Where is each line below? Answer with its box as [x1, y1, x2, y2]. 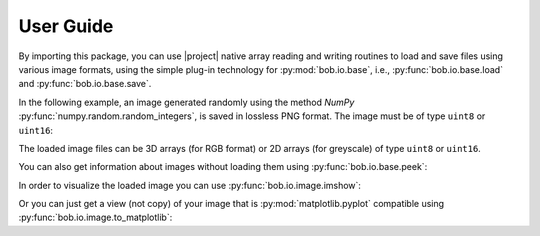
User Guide [18, 15, 114, 37]
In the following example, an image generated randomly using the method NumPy [18, 96, 355, 108]
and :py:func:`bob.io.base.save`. [18, 78, 152, 90]
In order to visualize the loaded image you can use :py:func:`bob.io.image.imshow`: [18, 179, 362, 191]
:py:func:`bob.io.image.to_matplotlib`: [18, 211, 173, 224]
